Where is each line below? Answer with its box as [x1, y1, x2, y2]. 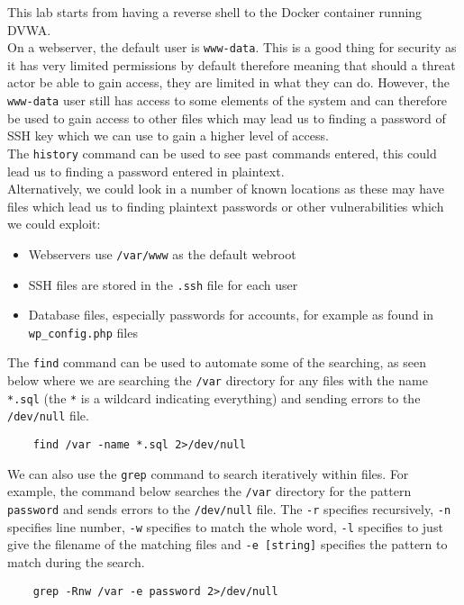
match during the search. [7, 553, 145, 572]
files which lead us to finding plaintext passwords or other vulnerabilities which [7, 196, 444, 215]
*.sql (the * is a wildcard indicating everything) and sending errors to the [7, 388, 421, 407]
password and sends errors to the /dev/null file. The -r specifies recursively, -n [7, 500, 451, 519]
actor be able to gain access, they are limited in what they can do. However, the [7, 73, 450, 92]
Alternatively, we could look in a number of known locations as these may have [7, 179, 444, 198]
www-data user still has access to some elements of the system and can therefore [7, 91, 448, 110]
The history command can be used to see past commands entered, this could [7, 143, 437, 162]
